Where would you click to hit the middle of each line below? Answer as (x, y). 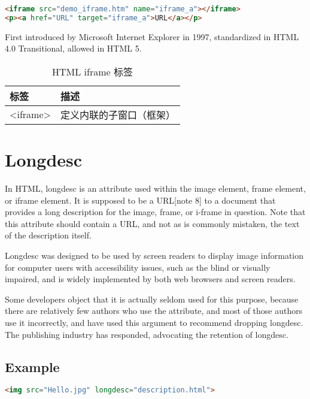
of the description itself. (48, 235)
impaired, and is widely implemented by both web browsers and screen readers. (150, 279)
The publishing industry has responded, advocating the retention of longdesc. (147, 334)
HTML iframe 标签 (92, 71)
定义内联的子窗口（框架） (118, 114)
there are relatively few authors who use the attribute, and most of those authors (154, 311)
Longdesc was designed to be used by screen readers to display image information (154, 256)
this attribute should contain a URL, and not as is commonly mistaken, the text (152, 223)
